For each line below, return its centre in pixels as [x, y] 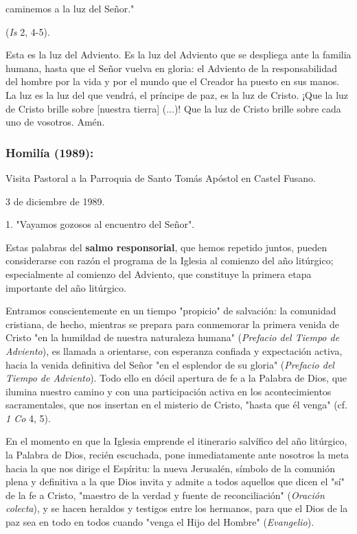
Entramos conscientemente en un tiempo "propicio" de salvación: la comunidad [171, 311]
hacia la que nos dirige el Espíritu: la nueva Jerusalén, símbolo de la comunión [170, 468]
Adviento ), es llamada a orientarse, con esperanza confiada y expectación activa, [174, 350]
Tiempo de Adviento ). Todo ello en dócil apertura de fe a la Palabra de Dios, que [176, 378]
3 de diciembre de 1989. [55, 201]
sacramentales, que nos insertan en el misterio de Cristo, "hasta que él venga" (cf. [176, 405]
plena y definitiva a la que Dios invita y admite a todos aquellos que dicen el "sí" [175, 481]
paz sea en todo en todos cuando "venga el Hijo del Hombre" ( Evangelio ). [160, 522]
